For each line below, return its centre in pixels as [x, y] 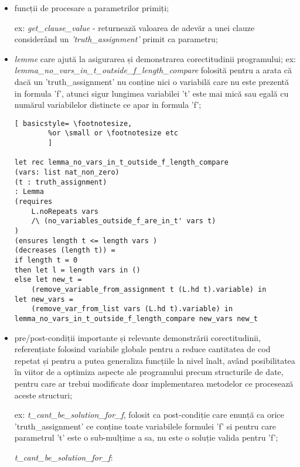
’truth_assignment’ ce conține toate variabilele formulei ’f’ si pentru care [145, 426]
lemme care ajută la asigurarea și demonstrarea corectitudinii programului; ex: [155, 58]
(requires [33, 202]
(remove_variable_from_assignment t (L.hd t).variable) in [149, 289]
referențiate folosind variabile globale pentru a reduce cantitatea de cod [142, 349]
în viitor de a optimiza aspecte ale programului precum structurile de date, [149, 372]
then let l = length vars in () [77, 270]
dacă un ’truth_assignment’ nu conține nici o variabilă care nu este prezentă [152, 81]
